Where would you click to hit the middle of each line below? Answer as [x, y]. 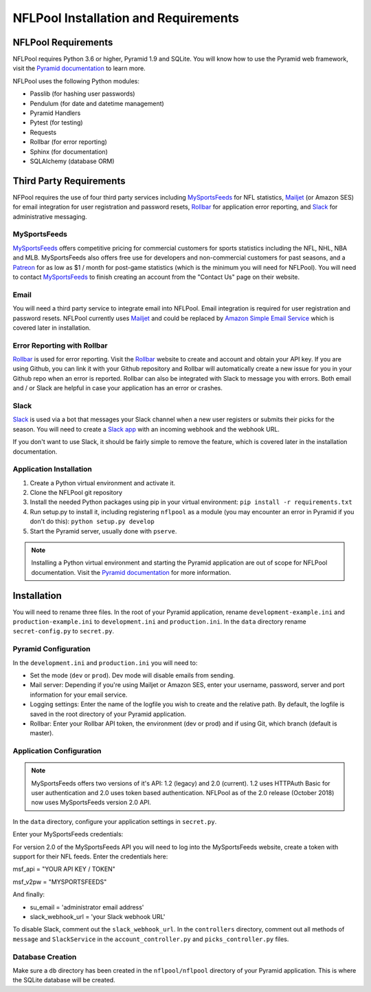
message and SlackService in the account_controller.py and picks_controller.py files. [151, 939]
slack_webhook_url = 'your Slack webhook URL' [98, 916]
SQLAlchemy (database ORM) [72, 161]
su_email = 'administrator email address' [87, 907]
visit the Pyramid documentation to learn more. [79, 68]
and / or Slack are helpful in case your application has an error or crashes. [118, 388]
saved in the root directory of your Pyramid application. [108, 714]
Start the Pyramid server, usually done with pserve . [103, 531]
